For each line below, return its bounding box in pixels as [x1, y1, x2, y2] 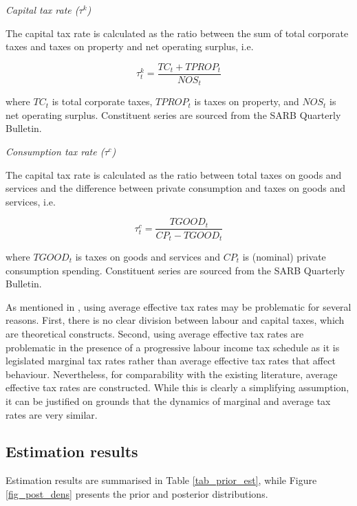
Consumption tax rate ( [6, 144, 105, 159]
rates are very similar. [6, 407, 98, 421]
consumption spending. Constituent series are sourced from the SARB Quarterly [6, 263, 345, 277]
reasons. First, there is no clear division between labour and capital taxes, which [6, 313, 345, 327]
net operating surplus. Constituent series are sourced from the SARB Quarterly [6, 107, 341, 122]
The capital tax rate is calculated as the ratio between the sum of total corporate [6, 25, 349, 40]
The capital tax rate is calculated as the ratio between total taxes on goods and [6, 167, 342, 181]
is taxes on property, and [194, 94, 299, 109]
